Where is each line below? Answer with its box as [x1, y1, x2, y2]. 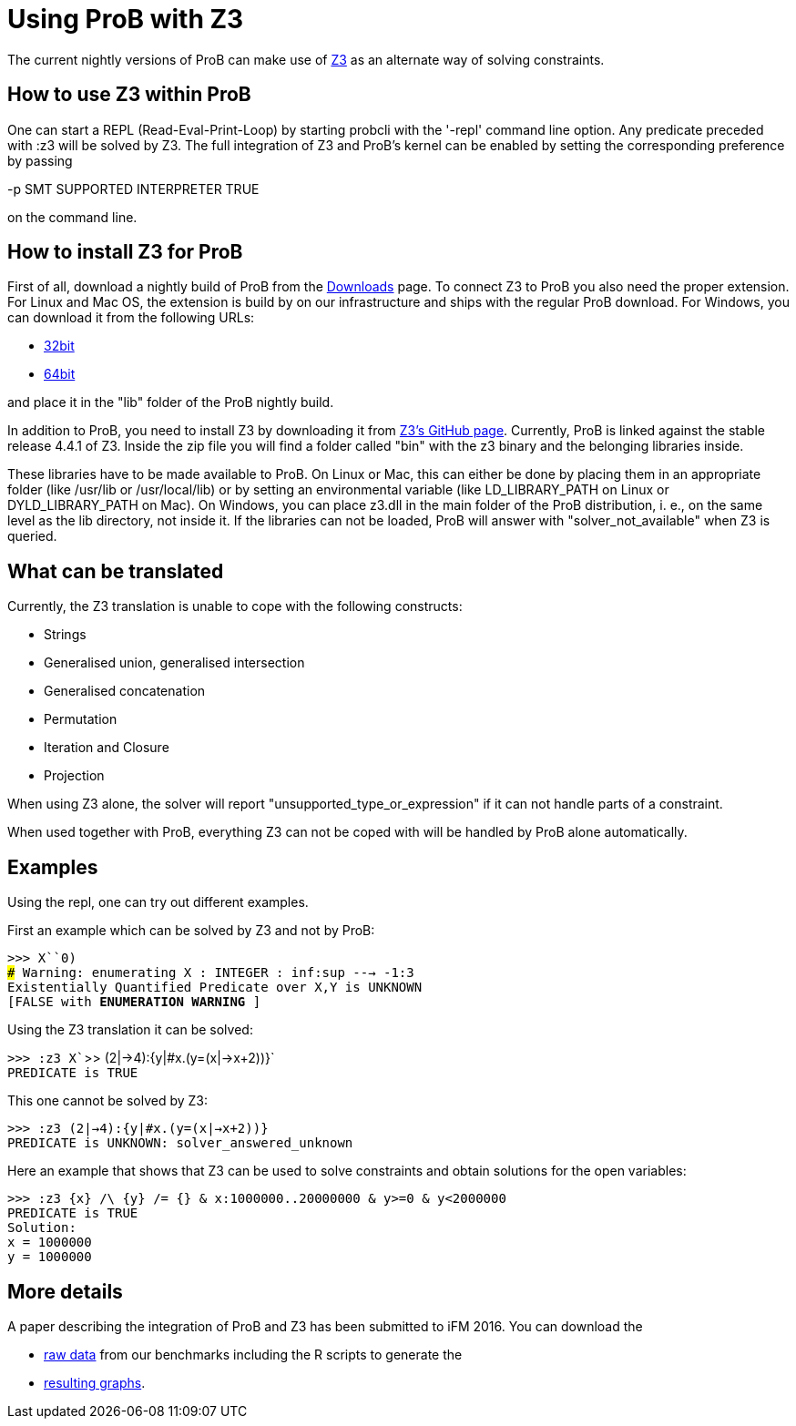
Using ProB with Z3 [7, 4, 244, 35]
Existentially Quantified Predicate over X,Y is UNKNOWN [7, 980, 423, 995]
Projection [44, 768, 105, 784]
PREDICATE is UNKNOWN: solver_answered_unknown [7, 1136, 353, 1151]
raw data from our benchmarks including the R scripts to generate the [44, 1346, 463, 1362]
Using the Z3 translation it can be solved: [7, 1022, 253, 1038]
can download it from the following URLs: [7, 310, 255, 326]
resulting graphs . [44, 1374, 146, 1390]
